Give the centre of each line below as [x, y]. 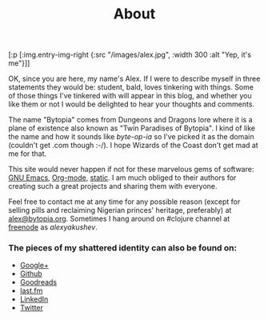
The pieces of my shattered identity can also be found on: [123, 248]
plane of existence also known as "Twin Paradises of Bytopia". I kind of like [132, 128]
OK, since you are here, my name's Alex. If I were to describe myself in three [134, 79]
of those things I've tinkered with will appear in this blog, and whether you [130, 96]
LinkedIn [34, 299]
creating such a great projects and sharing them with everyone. [113, 186]
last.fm [31, 291]
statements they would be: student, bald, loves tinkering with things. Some [131, 87]
